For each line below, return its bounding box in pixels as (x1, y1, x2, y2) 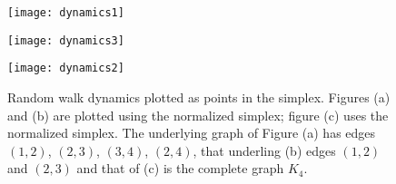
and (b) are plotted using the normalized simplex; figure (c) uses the (7, 105, 389, 124)
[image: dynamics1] (7, 6, 124, 19)
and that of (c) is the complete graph (76, 159, 284, 178)
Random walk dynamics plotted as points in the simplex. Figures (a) (7, 87, 391, 106)
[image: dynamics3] (7, 34, 124, 47)
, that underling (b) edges (193, 140, 336, 160)
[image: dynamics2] (7, 62, 124, 75)
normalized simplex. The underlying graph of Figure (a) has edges (7, 123, 376, 142)
